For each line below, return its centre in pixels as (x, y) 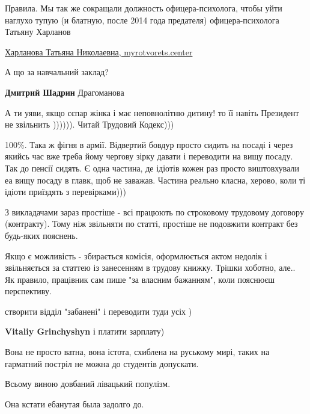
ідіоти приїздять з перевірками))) (65, 192)
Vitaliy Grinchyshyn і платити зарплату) (85, 331)
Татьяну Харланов (38, 32)
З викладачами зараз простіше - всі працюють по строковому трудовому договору (154, 212)
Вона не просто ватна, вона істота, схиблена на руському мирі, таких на (137, 352)
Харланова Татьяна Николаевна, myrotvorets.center (99, 51)
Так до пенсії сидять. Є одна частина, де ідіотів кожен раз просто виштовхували (152, 168)
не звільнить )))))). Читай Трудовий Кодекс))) (90, 124)
